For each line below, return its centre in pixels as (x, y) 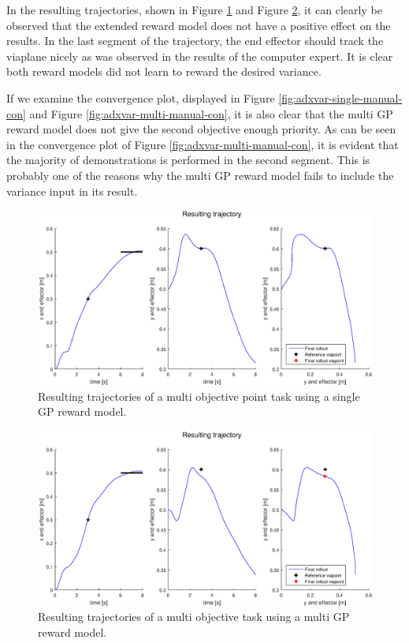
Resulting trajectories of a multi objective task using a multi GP (194, 617)
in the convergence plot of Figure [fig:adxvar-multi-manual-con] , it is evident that (203, 144)
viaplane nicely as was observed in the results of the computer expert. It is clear (200, 56)
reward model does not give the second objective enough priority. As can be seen (201, 129)
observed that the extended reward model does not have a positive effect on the (199, 25)
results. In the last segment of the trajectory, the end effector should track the (195, 41)
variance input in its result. (72, 191)
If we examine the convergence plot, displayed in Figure (141, 97)
